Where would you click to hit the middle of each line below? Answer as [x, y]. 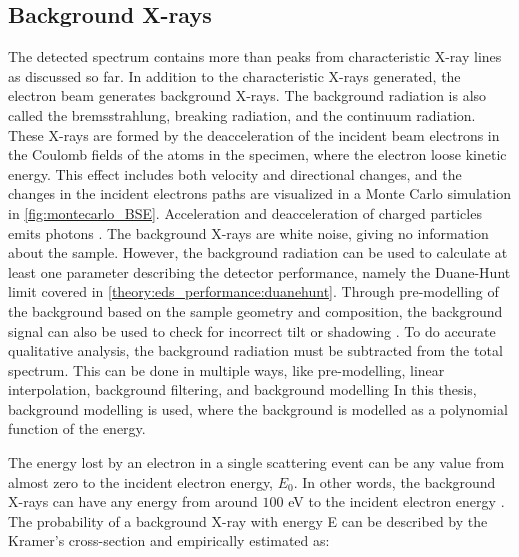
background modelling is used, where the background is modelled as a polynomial [258, 408]
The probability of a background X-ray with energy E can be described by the [248, 520]
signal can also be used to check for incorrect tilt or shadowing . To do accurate [252, 330]
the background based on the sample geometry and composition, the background [255, 310]
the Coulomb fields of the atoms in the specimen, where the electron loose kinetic [257, 154]
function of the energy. [77, 428]
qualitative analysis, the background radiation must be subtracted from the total [255, 350]
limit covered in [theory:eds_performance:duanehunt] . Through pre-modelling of [253, 291]
